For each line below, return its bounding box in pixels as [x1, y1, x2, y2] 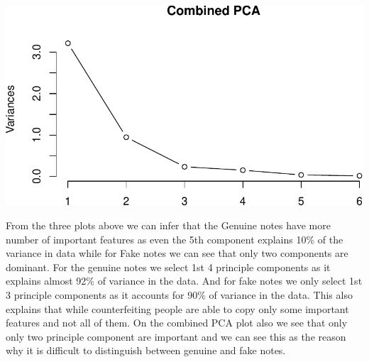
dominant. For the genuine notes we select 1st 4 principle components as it [6, 259, 331, 274]
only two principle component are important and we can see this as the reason [6, 329, 346, 344]
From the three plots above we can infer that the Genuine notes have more [6, 218, 331, 233]
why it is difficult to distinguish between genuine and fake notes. [6, 343, 286, 358]
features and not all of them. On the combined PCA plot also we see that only [6, 315, 348, 330]
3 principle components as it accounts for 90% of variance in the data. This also [6, 287, 353, 302]
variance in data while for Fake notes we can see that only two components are [6, 246, 348, 260]
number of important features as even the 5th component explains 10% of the [6, 231, 343, 246]
